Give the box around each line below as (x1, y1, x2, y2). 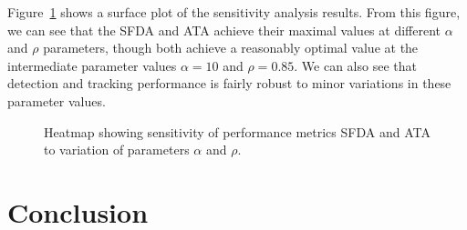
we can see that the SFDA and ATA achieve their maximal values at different (7, 20, 441, 39)
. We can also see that (294, 55, 417, 75)
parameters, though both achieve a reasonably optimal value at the (43, 38, 419, 57)
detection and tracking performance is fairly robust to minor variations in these (7, 74, 451, 93)
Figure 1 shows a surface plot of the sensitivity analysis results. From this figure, (7, 3, 461, 21)
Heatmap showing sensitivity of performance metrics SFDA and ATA (44, 122, 431, 141)
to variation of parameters (44, 140, 190, 159)
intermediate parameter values (7, 55, 177, 75)
